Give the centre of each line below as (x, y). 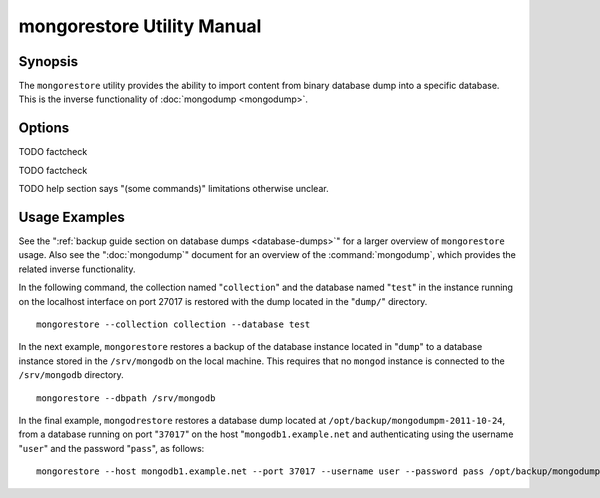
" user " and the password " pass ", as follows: (111, 448)
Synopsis (48, 61)
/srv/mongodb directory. (71, 375)
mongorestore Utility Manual (140, 26)
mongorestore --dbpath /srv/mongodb (126, 398)
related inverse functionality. (77, 269)
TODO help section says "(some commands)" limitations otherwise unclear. (173, 189)
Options (44, 128)
